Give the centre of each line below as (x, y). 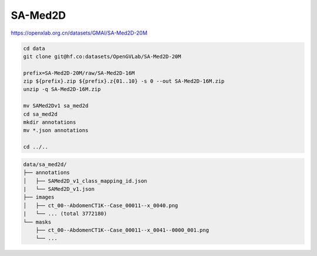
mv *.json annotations (56, 130)
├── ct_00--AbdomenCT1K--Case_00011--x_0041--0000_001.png (122, 230)
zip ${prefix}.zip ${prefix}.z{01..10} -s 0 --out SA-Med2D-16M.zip (124, 81)
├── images (39, 197)
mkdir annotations (50, 122)
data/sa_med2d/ (45, 164)
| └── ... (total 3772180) (65, 214)
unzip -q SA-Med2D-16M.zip (62, 89)
